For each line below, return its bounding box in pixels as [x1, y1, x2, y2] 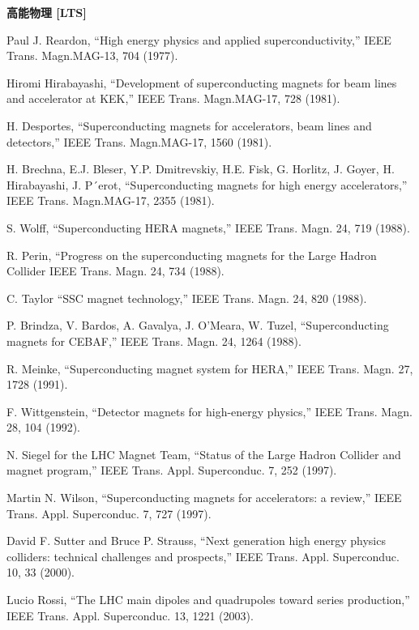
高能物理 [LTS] [6, 4, 87, 20]
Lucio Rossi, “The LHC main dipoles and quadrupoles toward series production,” [6, 591, 410, 608]
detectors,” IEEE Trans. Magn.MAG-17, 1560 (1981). [6, 133, 272, 150]
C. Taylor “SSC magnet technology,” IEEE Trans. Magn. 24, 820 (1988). [6, 289, 367, 306]
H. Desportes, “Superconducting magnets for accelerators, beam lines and [6, 117, 372, 134]
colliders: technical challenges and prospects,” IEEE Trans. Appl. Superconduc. [6, 547, 400, 564]
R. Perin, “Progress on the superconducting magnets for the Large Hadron [6, 246, 377, 263]
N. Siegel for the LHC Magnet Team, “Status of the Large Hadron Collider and [6, 445, 401, 462]
